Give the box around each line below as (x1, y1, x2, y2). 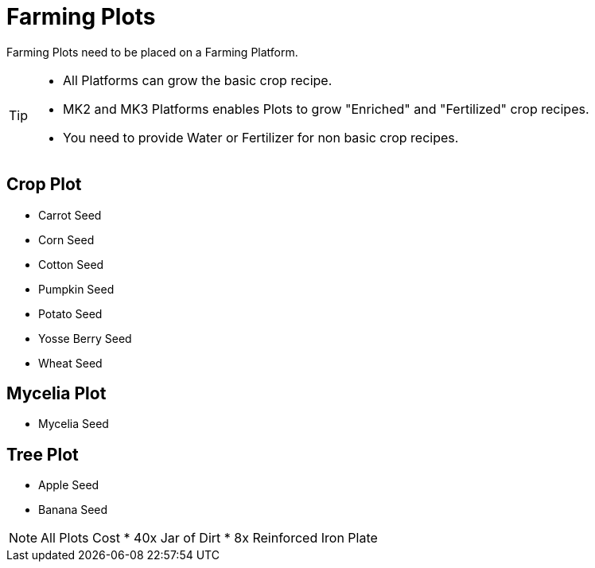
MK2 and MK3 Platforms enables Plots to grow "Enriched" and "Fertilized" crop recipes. (63, 100, 589, 117)
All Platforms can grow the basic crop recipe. (63, 72, 332, 88)
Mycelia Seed (38, 417, 109, 431)
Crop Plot (6, 174, 82, 195)
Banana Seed (38, 503, 108, 517)
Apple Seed (38, 478, 99, 492)
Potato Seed (38, 306, 103, 321)
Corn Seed (38, 232, 95, 247)
